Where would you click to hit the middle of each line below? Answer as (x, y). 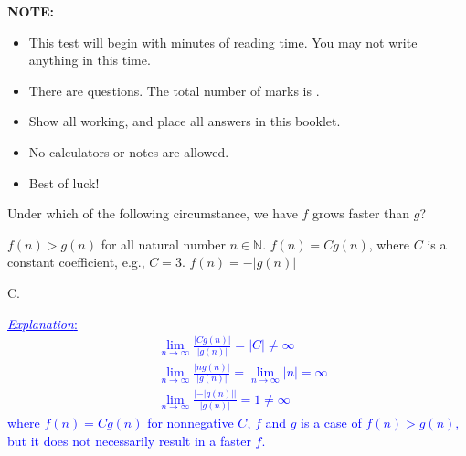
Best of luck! (64, 182)
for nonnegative (191, 423)
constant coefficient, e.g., (76, 262)
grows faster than (361, 213)
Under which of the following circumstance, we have (153, 213)
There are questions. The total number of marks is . (174, 90)
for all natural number (163, 244)
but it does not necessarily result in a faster (129, 440)
